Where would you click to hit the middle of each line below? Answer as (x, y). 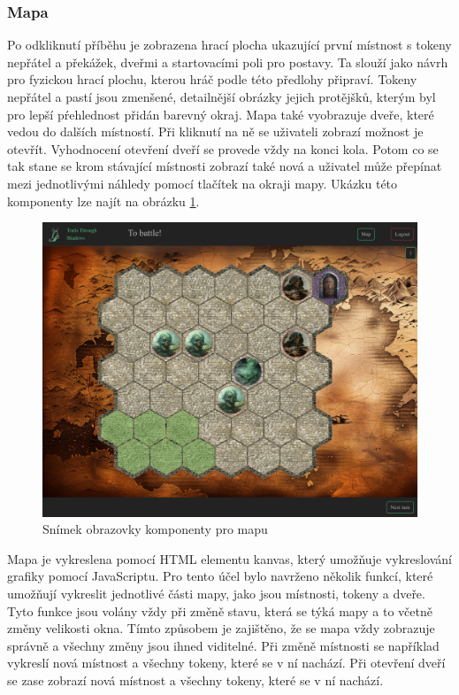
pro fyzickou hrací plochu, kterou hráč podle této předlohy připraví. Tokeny (212, 79)
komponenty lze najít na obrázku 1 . (103, 201)
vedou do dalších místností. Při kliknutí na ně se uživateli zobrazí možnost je (215, 131)
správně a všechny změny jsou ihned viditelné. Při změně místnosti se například (223, 645)
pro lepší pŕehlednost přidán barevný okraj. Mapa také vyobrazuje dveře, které (221, 114)
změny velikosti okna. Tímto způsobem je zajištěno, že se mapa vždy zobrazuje (221, 628)
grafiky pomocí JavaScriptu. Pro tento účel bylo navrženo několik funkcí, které (220, 576)
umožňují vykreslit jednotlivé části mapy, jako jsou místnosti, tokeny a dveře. (216, 594)
